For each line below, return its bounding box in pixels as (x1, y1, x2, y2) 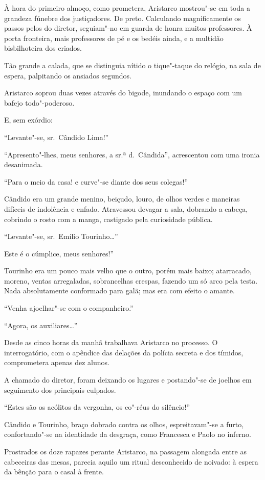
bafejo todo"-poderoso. (4, 97, 75, 108)
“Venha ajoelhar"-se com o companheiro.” (4, 303, 134, 313)
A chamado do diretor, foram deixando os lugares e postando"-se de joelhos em (4, 374, 252, 385)
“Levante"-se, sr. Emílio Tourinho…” (4, 231, 118, 242)
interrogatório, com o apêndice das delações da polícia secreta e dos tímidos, (4, 347, 244, 357)
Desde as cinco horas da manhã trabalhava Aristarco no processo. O (4, 337, 218, 348)
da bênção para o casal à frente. (4, 466, 104, 477)
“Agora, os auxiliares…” (4, 319, 78, 330)
